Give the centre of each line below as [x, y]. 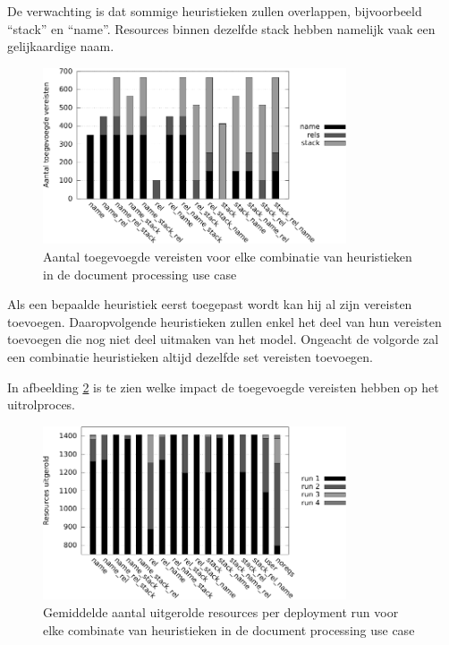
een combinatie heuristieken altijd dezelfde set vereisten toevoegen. [190, 356]
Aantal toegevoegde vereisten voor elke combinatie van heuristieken [228, 256]
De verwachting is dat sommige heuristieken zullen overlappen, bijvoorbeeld [215, 11]
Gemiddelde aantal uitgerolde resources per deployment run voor [221, 612]
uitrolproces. [42, 404]
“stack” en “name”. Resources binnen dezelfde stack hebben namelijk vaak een [221, 28]
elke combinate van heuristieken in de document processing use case [229, 629]
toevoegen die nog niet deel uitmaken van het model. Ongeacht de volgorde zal [223, 339]
